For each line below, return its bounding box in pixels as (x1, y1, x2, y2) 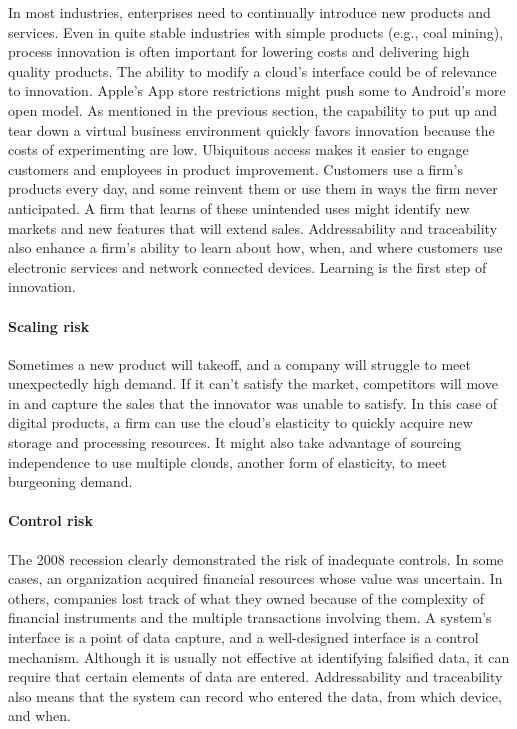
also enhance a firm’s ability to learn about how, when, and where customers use (8, 237, 503, 258)
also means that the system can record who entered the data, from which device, (8, 685, 502, 706)
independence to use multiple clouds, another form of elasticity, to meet (8, 451, 447, 472)
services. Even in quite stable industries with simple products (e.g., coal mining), (8, 21, 504, 42)
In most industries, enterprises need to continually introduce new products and (8, 2, 491, 22)
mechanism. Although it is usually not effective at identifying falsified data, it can (8, 646, 510, 667)
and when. (8, 705, 72, 726)
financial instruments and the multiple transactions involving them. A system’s (8, 607, 492, 628)
